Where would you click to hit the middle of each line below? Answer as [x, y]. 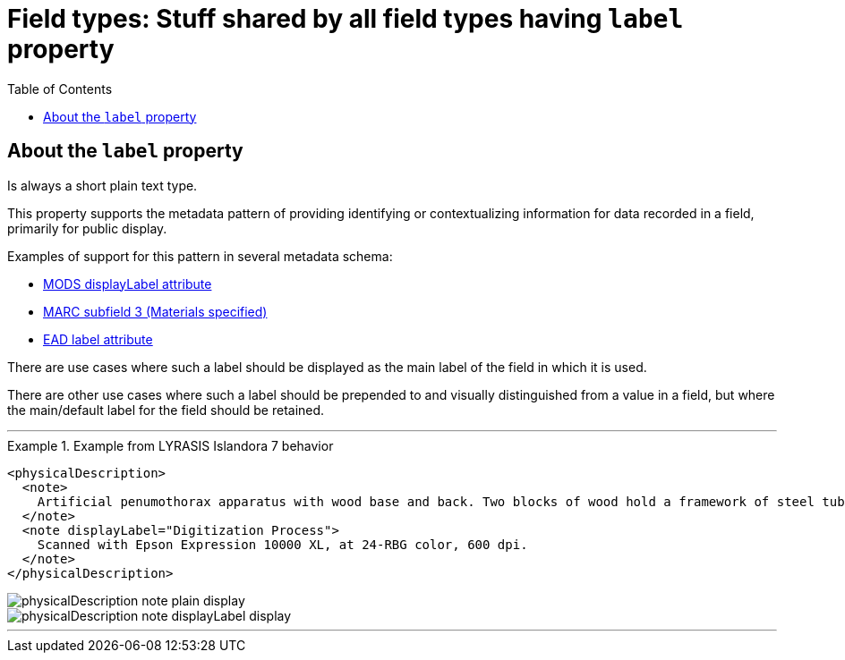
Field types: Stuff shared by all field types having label [346, 19]
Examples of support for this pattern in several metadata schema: [200, 256]
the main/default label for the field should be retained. [166, 410]
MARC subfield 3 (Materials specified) [155, 311]
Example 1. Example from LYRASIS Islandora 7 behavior [171, 445]
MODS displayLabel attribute [128, 283]
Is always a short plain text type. [102, 185]
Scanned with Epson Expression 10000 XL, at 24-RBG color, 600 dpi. [282, 544]
